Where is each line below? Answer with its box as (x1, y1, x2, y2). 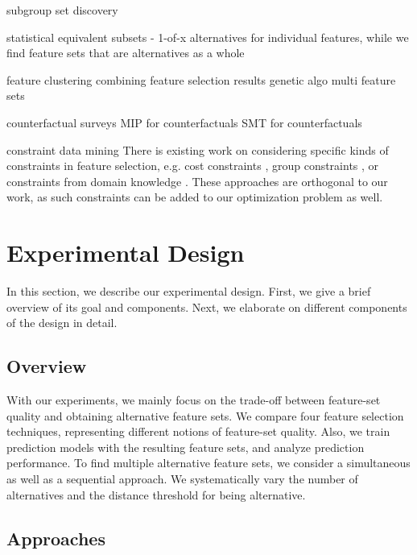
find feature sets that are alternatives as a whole (6, 44, 245, 61)
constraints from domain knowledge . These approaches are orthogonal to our (6, 172, 388, 189)
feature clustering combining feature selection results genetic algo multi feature (6, 71, 396, 88)
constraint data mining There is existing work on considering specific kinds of (6, 141, 389, 158)
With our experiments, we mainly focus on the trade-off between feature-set (6, 391, 381, 408)
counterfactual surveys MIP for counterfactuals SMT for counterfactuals (6, 114, 362, 130)
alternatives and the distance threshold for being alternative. (6, 486, 306, 503)
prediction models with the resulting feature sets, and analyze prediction (6, 438, 365, 455)
